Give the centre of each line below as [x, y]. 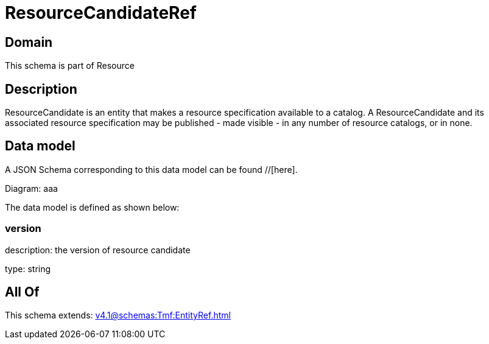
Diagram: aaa [31, 188]
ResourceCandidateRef [101, 13]
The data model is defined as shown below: [92, 207]
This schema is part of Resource [70, 66]
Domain [29, 42]
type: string [28, 269]
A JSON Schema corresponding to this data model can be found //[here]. [151, 169]
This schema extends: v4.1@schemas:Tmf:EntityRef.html [118, 315]
